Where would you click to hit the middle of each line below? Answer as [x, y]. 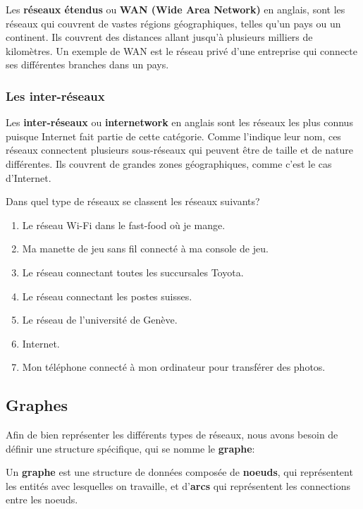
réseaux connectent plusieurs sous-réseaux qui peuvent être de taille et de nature [179, 150]
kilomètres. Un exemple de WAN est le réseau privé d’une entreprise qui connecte [181, 50]
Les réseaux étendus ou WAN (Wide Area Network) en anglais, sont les [176, 9]
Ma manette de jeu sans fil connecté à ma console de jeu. [145, 249]
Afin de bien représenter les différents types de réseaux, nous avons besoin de [172, 435]
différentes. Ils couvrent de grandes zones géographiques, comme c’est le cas [169, 163]
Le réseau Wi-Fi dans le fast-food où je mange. [124, 225]
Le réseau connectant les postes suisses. [107, 296]
